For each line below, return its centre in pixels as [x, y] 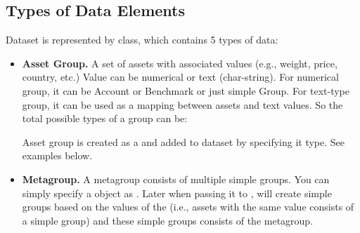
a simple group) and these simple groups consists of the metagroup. [168, 220]
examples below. [57, 155]
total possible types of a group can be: [105, 118]
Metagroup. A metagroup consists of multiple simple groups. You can [176, 179]
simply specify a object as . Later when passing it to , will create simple [177, 193]
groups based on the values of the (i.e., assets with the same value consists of [188, 207]
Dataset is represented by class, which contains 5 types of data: [142, 40]
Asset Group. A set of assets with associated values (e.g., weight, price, [180, 63]
